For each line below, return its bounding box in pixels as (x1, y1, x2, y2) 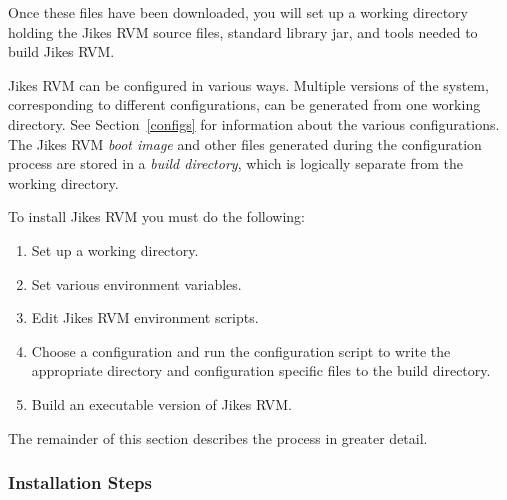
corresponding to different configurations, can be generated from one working (8, 94, 481, 115)
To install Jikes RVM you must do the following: (8, 206, 305, 227)
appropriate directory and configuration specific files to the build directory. (31, 360, 491, 381)
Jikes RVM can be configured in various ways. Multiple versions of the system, (8, 74, 489, 95)
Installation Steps (8, 470, 152, 495)
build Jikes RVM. (8, 41, 115, 62)
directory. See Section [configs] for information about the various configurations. (8, 113, 500, 134)
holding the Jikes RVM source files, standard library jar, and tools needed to (8, 21, 478, 42)
